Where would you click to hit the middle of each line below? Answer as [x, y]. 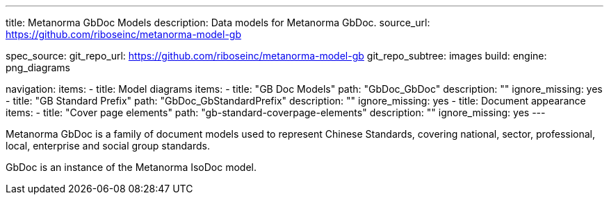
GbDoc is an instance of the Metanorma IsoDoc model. [131, 167]
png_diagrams [38, 67]
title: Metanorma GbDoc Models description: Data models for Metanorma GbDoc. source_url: [218, 22]
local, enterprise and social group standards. [108, 146]
